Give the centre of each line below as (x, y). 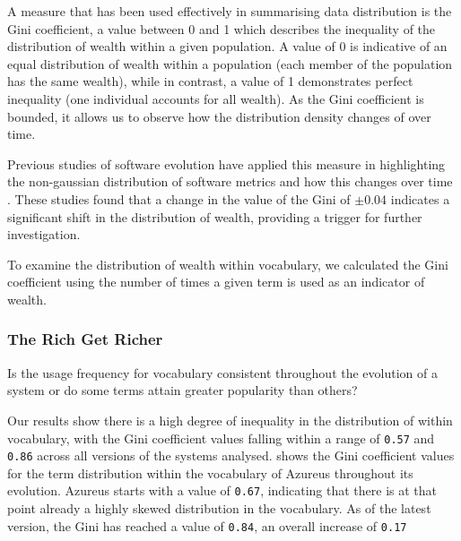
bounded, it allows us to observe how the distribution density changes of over (219, 116)
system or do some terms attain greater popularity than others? (183, 390)
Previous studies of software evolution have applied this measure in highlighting (226, 163)
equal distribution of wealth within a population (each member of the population (230, 63)
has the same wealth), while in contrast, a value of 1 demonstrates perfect (210, 81)
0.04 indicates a (407, 198)
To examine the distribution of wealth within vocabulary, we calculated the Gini (228, 264)
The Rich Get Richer (85, 339)
